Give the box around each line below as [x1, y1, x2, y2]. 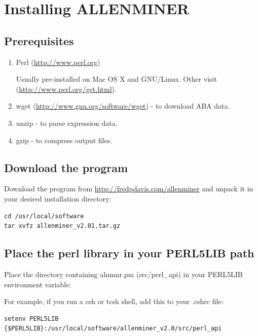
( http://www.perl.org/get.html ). [16, 83, 117, 94]
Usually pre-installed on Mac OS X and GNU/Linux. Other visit [16, 74, 217, 84]
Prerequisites [4, 32, 74, 48]
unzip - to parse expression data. [16, 117, 118, 128]
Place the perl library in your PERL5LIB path [4, 245, 254, 261]
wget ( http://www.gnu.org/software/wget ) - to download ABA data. [16, 100, 230, 111]
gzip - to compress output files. [16, 135, 113, 145]
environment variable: [4, 279, 71, 289]
